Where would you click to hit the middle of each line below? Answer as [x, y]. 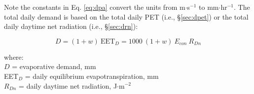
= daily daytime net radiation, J [68, 85]
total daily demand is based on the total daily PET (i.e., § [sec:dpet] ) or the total [126, 16]
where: [14, 57]
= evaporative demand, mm [54, 66]
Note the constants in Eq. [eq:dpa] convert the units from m [95, 7]
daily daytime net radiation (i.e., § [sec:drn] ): [71, 26]
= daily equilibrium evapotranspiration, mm [92, 76]
